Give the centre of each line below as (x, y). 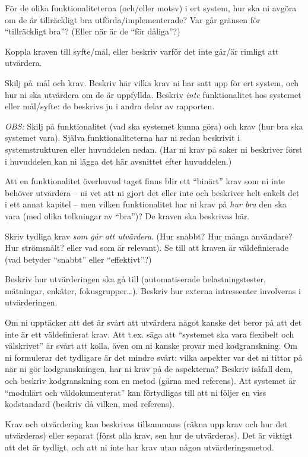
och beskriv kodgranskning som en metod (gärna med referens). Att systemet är (150, 381)
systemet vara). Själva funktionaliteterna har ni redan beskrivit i (122, 138)
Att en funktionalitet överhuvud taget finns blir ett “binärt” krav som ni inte (145, 181)
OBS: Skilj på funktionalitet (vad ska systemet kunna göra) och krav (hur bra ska (154, 126)
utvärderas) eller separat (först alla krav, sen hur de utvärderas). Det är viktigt (149, 435)
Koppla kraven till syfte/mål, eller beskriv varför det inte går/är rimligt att (142, 51)
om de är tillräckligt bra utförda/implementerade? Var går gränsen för (133, 19)
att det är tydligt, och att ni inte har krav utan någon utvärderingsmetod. (139, 447)
